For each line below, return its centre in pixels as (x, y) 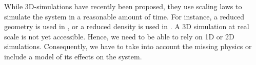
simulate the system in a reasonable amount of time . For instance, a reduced (124, 16)
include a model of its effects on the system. (73, 56)
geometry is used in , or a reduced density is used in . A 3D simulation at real (127, 26)
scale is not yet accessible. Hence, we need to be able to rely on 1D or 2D (119, 36)
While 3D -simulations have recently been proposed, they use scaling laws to (123, 6)
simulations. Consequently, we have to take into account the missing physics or (128, 46)
